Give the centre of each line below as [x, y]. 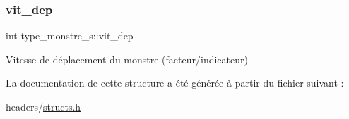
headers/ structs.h [43, 106]
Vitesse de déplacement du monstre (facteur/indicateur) [127, 59]
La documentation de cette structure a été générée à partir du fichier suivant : [175, 83]
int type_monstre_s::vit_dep [70, 36]
